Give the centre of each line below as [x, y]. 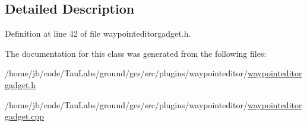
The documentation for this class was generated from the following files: [136, 53]
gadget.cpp [25, 116]
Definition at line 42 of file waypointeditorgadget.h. [98, 33]
